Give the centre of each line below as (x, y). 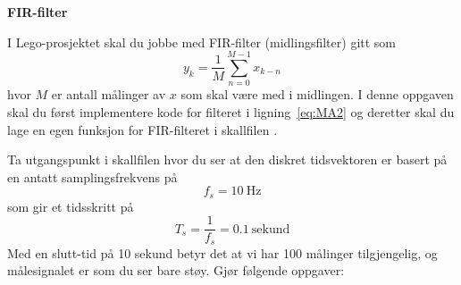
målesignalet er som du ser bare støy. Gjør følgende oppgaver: (176, 270)
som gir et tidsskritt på (71, 206)
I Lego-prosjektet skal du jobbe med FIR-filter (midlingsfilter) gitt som (202, 42)
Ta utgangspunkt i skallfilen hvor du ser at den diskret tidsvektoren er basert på (227, 159)
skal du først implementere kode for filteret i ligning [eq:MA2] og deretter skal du (231, 111)
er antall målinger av (109, 94)
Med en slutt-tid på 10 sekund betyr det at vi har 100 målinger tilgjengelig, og (222, 252)
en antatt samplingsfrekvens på (92, 176)
